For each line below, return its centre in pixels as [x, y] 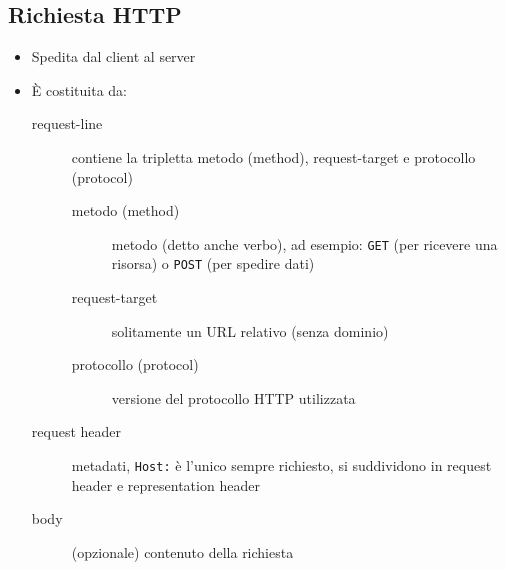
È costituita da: [79, 89]
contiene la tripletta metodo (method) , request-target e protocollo [273, 156]
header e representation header [165, 484]
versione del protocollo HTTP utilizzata [233, 397]
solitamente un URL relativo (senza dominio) [250, 330]
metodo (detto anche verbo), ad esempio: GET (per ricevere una [304, 243]
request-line [67, 123]
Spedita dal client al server [113, 56]
